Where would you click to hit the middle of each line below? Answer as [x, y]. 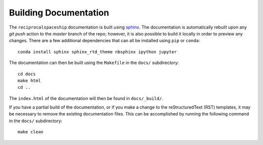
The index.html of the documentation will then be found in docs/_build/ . [86, 98]
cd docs [27, 74]
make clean [31, 132]
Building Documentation [59, 13]
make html [29, 81]
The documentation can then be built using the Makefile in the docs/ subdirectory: [94, 63]
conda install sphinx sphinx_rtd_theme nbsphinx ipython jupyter [97, 52]
